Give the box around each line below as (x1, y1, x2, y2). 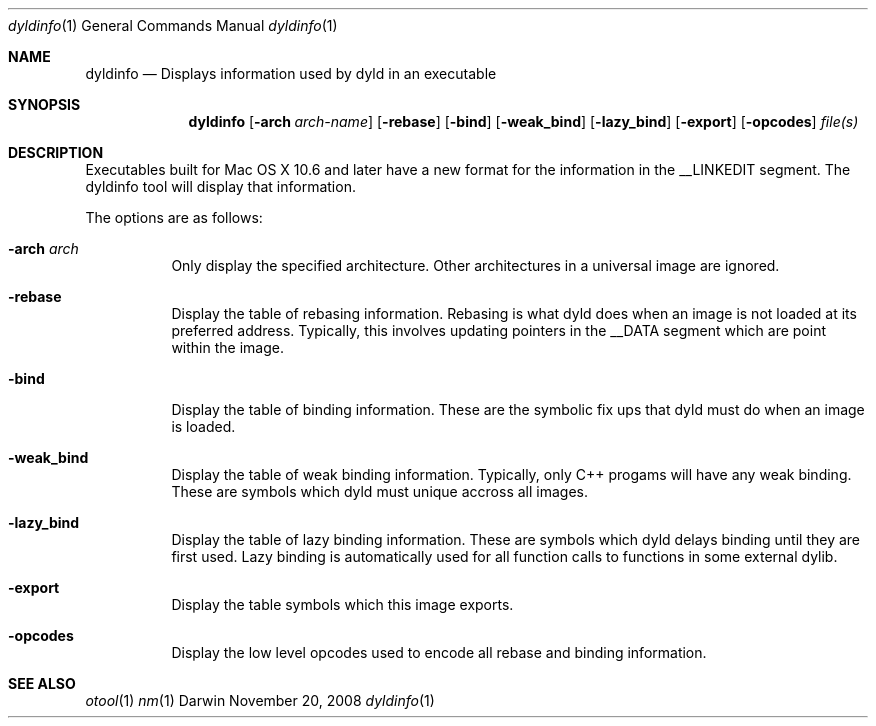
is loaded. (171, 418, 236, 435)
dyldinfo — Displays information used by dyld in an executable (85, 65, 497, 82)
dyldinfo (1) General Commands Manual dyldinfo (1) (8, 17, 338, 34)
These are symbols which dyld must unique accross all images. (171, 483, 588, 500)
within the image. (171, 339, 284, 356)
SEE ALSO (8, 675, 76, 692)
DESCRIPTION (8, 144, 104, 161)
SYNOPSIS (8, 96, 81, 113)
